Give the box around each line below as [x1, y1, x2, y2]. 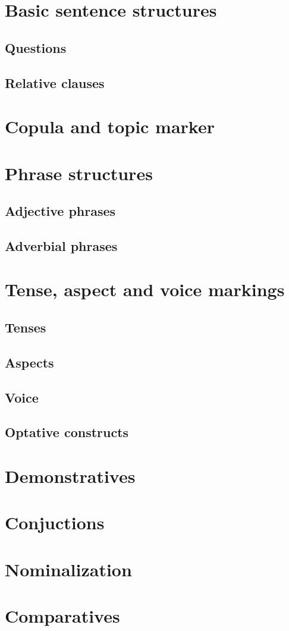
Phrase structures [5, 161, 153, 185]
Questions [5, 38, 67, 56]
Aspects [5, 353, 54, 371]
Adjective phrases [5, 202, 116, 220]
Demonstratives [5, 463, 136, 488]
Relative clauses [5, 73, 105, 92]
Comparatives [5, 604, 120, 628]
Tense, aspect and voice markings [5, 277, 285, 302]
